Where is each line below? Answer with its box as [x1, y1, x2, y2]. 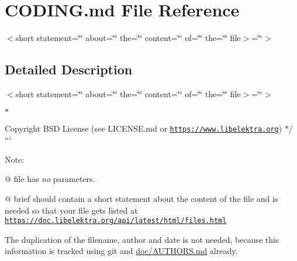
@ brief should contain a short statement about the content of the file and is [5, 192, 278, 204]
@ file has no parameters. [5, 173, 95, 185]
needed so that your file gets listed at [5, 204, 138, 216]
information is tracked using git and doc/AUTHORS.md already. [5, 245, 238, 257]
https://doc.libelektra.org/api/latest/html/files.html [5, 217, 227, 225]
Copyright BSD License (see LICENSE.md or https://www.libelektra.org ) [5, 122, 282, 134]
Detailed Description [5, 60, 133, 78]
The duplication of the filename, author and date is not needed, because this [5, 233, 279, 245]
